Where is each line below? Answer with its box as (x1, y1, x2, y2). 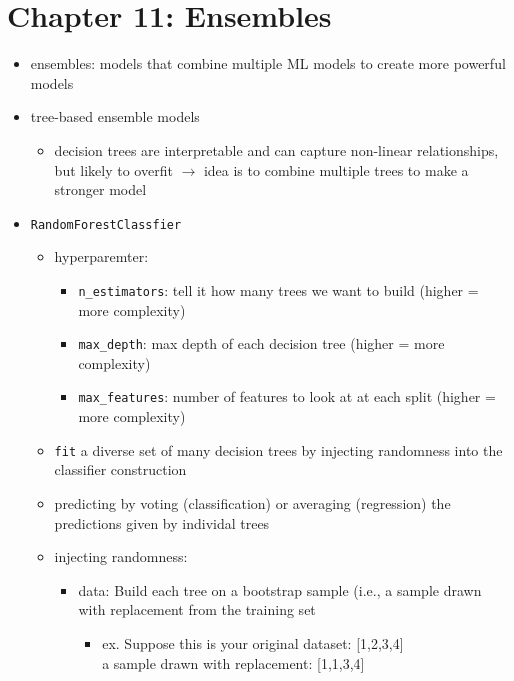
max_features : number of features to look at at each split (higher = (78, 386, 496, 407)
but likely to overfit (54, 159, 173, 180)
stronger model (54, 179, 147, 200)
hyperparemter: (54, 246, 149, 267)
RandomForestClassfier (30, 217, 182, 232)
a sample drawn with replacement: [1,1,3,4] (102, 652, 365, 673)
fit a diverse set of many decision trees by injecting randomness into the (54, 439, 503, 460)
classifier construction (54, 459, 187, 480)
